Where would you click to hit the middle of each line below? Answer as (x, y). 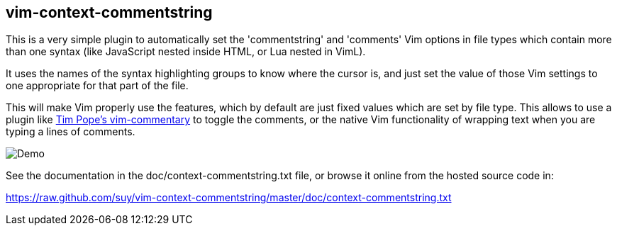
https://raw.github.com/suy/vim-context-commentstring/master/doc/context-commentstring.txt (229, 198)
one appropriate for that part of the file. (97, 86)
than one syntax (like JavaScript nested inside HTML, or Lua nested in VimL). (186, 52)
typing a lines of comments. (71, 132)
